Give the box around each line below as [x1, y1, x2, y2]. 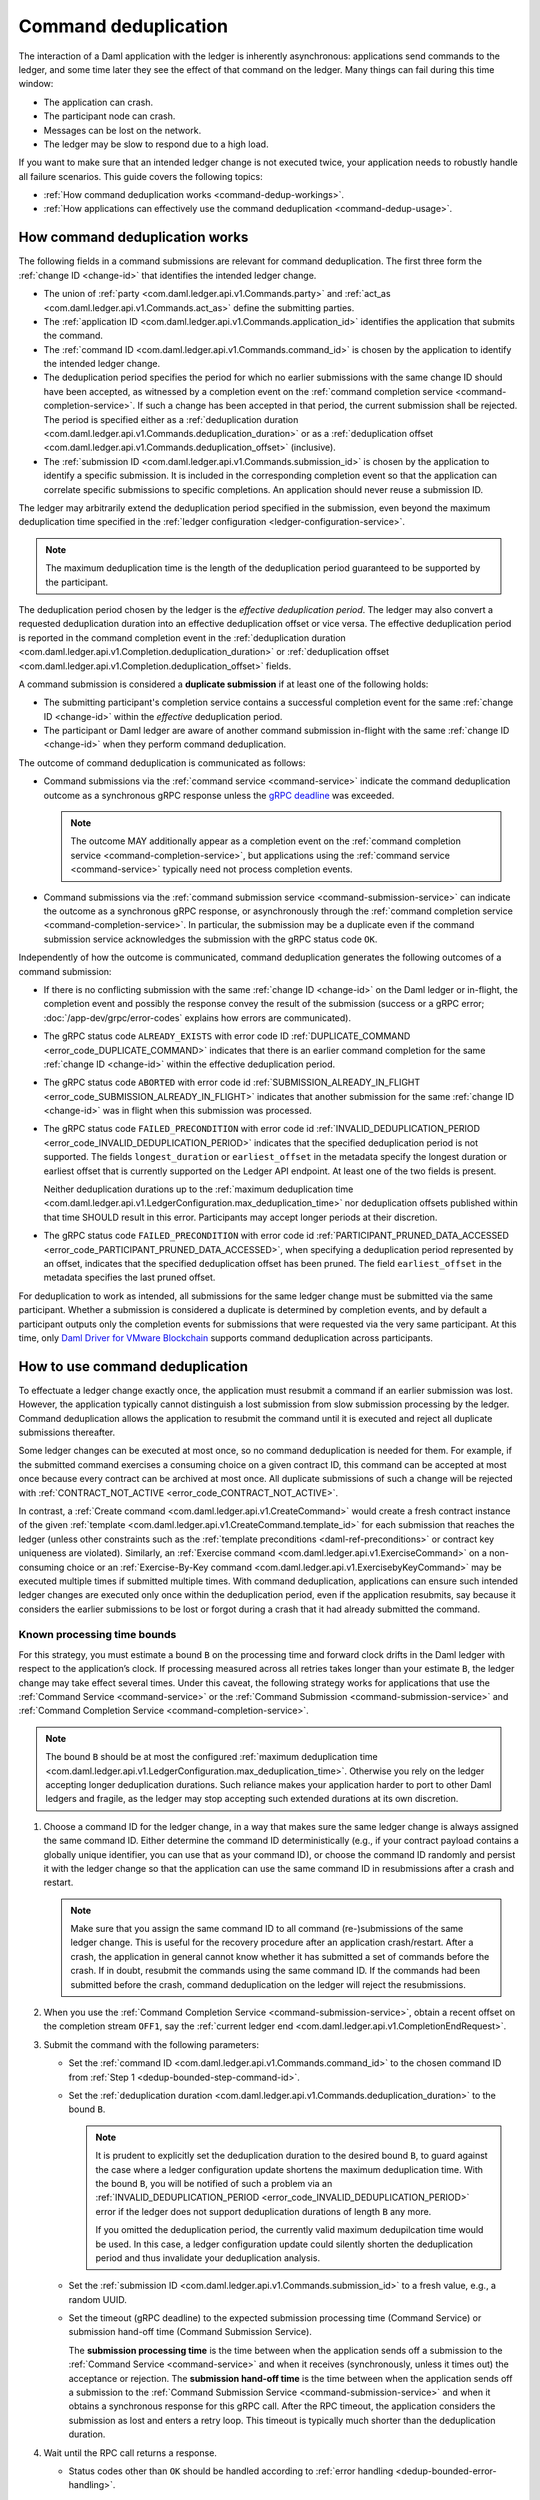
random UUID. [68, 2293, 127, 2305]
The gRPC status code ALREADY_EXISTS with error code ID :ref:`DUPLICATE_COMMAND [43, 1030, 411, 1042]
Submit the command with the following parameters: [43, 2038, 260, 2050]
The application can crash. [43, 96, 154, 108]
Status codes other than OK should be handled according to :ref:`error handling [68, 2465, 394, 2477]
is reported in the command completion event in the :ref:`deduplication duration [18, 631, 347, 644]
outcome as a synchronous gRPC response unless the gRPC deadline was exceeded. [43, 789, 395, 801]
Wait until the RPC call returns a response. [43, 2446, 217, 2459]
